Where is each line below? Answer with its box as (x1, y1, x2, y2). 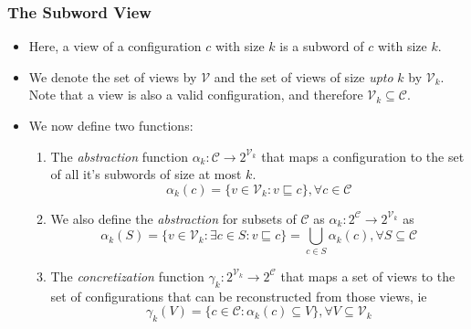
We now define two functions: (28, 116, 194, 134)
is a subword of (279, 37, 364, 56)
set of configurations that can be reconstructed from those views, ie (50, 286, 427, 305)
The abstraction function (50, 146, 188, 165)
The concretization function (50, 266, 204, 285)
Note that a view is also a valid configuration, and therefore (28, 85, 363, 104)
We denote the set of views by (28, 67, 197, 86)
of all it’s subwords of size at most (50, 164, 242, 184)
